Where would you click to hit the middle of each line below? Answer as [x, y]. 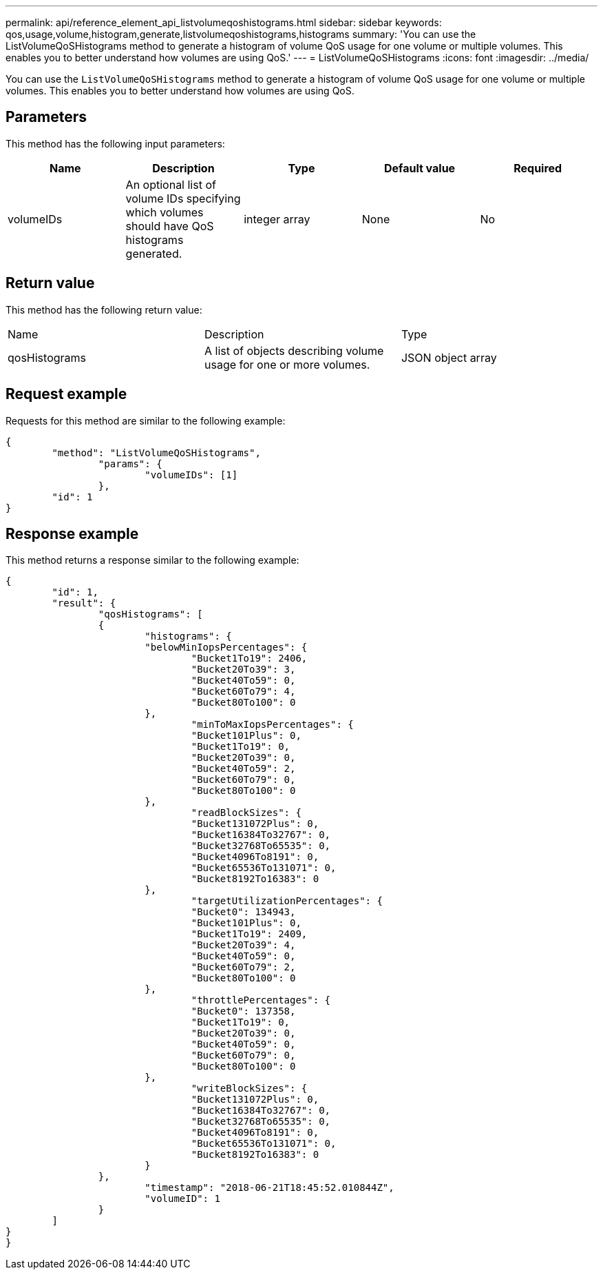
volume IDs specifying [183, 198]
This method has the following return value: [104, 309]
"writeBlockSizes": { [249, 1089]
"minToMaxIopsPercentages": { [272, 725]
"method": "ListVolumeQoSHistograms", [156, 452]
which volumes [165, 212]
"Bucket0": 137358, [243, 1011]
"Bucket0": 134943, [243, 912]
